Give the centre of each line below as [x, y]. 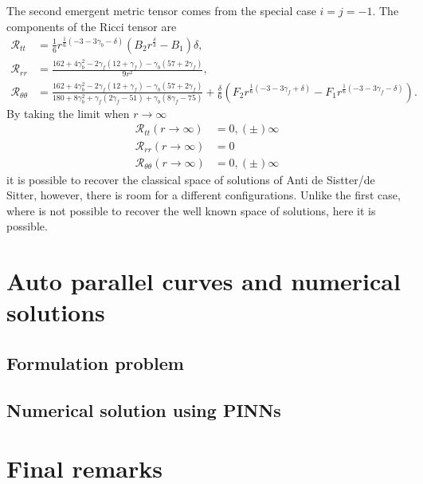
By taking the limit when [68, 113]
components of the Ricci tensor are [92, 26]
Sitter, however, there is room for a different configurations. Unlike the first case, [204, 195]
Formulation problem [95, 362]
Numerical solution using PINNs [144, 409]
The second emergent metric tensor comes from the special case [161, 10]
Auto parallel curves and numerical [204, 281]
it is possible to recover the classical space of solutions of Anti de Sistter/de [191, 179]
